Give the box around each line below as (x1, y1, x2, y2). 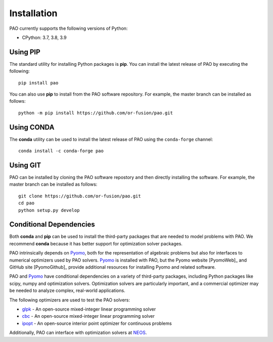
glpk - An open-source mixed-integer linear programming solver (22, 306, 156, 312)
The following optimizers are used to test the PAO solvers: (9, 296, 130, 303)
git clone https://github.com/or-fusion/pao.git (18, 193, 141, 199)
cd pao (18, 200, 35, 206)
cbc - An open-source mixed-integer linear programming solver (22, 313, 155, 319)
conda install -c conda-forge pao (18, 148, 104, 154)
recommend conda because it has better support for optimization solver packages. (9, 240, 183, 246)
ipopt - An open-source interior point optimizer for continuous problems (22, 320, 172, 326)
